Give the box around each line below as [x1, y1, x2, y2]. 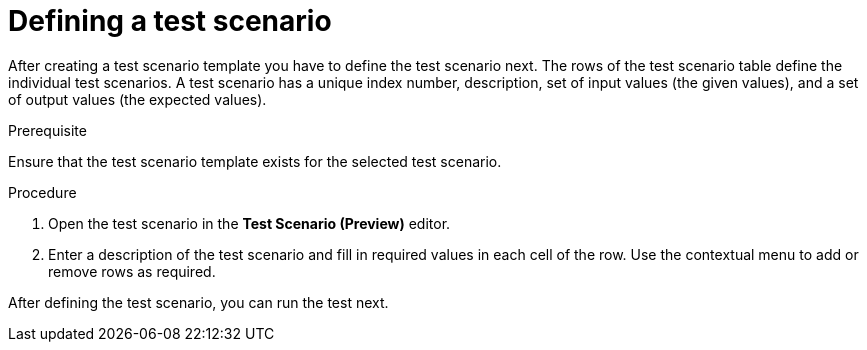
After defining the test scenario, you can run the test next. [8, 293, 389, 311]
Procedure [8, 183, 77, 201]
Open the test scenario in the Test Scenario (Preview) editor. [48, 214, 451, 232]
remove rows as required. [48, 262, 216, 280]
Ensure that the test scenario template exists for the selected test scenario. [8, 152, 502, 170]
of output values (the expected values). [8, 90, 267, 108]
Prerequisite [8, 121, 87, 139]
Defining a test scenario [8, 4, 332, 38]
